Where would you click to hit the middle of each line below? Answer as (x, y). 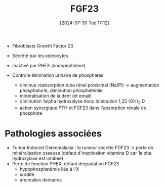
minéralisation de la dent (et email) (56, 96)
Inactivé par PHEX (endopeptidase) (49, 65)
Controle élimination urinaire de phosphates (58, 75)
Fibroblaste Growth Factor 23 (43, 45)
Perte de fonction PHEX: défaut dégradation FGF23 (66, 163)
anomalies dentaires (41, 179)
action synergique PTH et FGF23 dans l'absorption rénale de (83, 108)
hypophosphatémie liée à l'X (49, 169)
